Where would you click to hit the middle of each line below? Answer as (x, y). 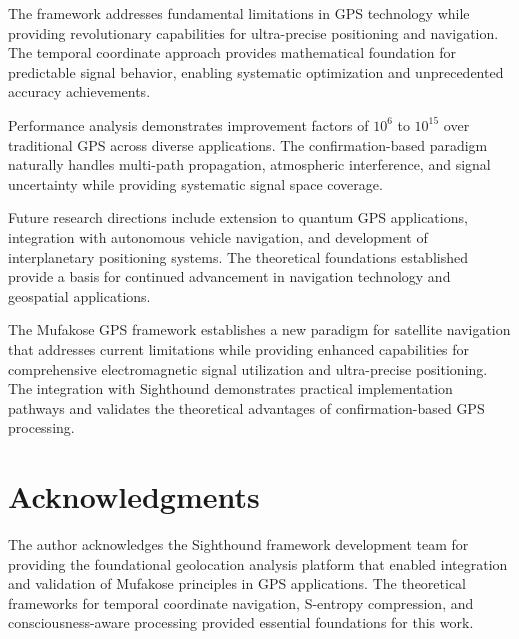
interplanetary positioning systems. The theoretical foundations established (238, 256)
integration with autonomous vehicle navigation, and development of (218, 236)
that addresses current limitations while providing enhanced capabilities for (239, 348)
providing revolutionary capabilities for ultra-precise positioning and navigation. (253, 32)
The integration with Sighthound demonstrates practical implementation (230, 388)
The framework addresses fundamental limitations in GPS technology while (239, 13)
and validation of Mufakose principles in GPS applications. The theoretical (237, 583)
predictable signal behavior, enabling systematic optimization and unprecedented (256, 71)
